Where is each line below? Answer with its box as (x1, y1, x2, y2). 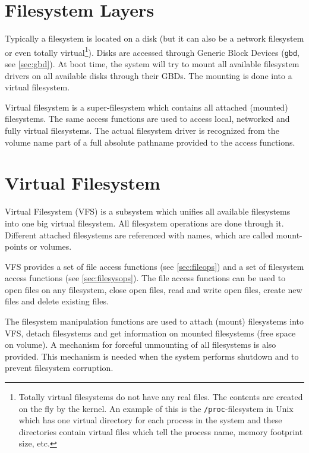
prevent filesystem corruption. (5, 361, 113, 374)
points (5, 240, 27, 253)
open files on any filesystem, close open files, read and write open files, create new (5, 283, 302, 295)
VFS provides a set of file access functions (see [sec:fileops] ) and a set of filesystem (5, 260, 304, 272)
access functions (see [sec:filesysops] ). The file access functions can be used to (5, 272, 286, 284)
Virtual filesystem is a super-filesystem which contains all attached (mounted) (5, 100, 288, 113)
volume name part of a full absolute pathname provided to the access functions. (5, 136, 295, 148)
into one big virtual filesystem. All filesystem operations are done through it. (5, 216, 284, 229)
